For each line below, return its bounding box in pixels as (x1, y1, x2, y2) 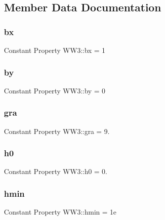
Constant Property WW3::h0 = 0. (4, 166, 107, 176)
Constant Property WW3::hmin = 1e (4, 207, 117, 217)
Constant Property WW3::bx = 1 (4, 45, 105, 55)
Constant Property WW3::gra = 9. (4, 126, 110, 136)
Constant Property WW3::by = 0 (4, 85, 105, 95)
